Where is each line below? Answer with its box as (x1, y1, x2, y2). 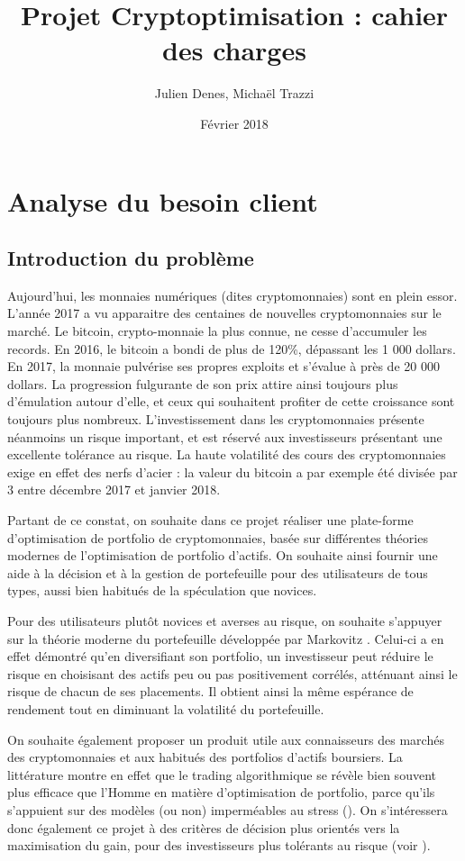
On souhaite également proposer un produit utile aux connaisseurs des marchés (7, 730, 444, 748)
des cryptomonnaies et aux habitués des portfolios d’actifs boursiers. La (7, 748, 403, 766)
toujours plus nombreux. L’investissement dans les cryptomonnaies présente (7, 410, 424, 429)
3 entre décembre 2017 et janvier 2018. (7, 480, 221, 499)
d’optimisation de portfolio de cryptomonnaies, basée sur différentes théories (7, 528, 428, 547)
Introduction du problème (7, 244, 254, 272)
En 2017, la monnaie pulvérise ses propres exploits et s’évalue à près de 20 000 (7, 357, 440, 376)
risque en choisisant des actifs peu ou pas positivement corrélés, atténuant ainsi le (7, 664, 458, 683)
